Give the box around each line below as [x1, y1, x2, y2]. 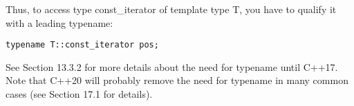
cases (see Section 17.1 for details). [6, 87, 153, 101]
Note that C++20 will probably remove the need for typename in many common [6, 73, 348, 87]
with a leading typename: [6, 15, 113, 30]
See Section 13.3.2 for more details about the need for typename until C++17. [6, 59, 338, 74]
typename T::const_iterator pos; [6, 40, 159, 50]
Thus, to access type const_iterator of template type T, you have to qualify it [6, 2, 337, 16]
